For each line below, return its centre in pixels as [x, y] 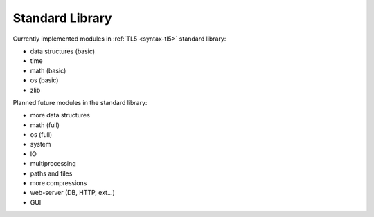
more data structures [60, 115]
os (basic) [44, 80]
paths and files [51, 173]
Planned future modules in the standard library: [80, 102]
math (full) [45, 125]
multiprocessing [53, 164]
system [41, 144]
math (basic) [48, 70]
